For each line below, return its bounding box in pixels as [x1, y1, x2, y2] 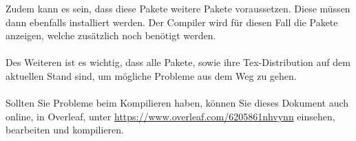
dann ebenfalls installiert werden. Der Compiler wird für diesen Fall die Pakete [6, 14, 338, 29]
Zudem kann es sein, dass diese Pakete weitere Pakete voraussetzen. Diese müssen [6, 1, 350, 15]
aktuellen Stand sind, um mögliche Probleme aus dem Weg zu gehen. [6, 68, 297, 83]
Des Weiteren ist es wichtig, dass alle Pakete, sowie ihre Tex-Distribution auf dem [6, 55, 350, 69]
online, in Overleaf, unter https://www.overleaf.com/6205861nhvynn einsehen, [6, 109, 335, 123]
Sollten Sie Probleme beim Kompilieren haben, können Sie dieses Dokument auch [6, 96, 349, 110]
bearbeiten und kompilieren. [6, 122, 125, 137]
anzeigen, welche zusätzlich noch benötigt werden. [6, 28, 216, 43]
